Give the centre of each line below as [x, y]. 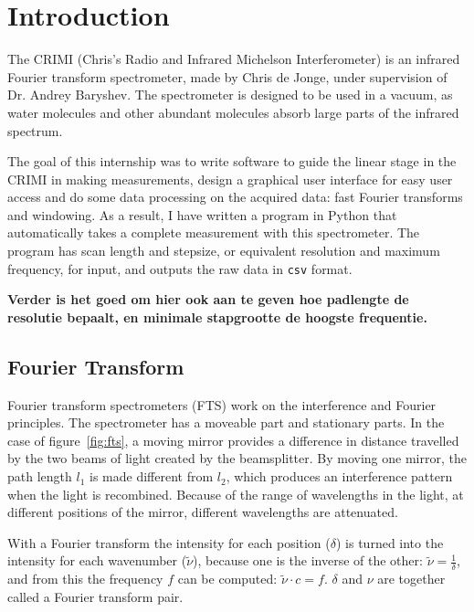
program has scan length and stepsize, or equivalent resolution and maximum [224, 251]
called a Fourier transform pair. [95, 596]
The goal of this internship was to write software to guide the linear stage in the [232, 161]
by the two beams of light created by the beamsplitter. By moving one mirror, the [237, 458]
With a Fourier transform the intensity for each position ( [169, 542]
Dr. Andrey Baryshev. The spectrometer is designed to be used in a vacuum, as [230, 95]
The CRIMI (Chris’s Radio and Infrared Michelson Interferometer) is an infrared [234, 59]
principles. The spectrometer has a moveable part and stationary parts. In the [226, 422]
